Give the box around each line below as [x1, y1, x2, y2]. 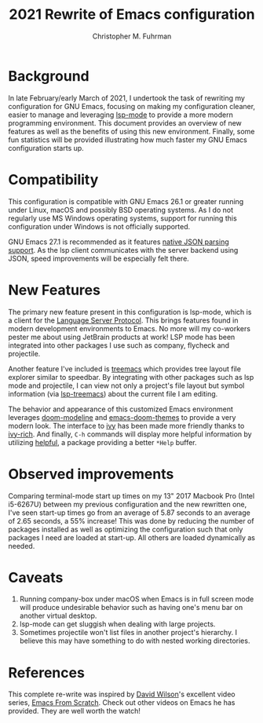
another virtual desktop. [19, 611, 97, 621]
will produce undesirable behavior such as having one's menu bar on [19, 603, 243, 612]
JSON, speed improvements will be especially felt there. [8, 254, 190, 263]
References [8, 663, 85, 681]
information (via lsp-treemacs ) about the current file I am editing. [8, 389, 218, 398]
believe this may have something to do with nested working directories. [19, 636, 250, 645]
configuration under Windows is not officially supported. [8, 221, 191, 231]
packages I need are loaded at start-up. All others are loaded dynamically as [8, 532, 255, 542]
